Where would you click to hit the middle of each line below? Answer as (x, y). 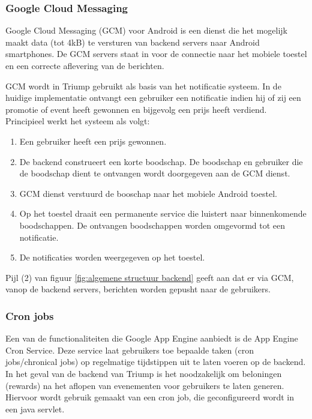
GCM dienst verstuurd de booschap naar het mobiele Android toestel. (148, 193)
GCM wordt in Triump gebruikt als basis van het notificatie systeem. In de (143, 86)
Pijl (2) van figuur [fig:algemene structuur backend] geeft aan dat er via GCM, (150, 277)
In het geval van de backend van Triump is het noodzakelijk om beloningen (144, 373)
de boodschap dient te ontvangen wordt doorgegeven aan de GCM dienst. (155, 173)
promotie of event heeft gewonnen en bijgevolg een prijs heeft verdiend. (136, 109)
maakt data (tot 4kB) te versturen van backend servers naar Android (133, 42)
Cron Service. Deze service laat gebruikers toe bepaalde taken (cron (130, 350)
